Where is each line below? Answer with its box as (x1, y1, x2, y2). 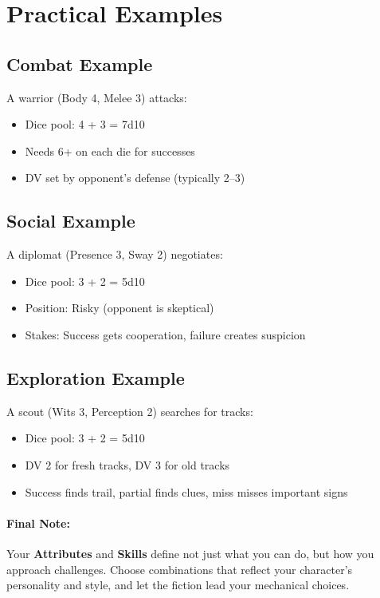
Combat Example (6, 51, 153, 76)
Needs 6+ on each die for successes (25, 142, 195, 159)
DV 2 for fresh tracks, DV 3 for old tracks (25, 456, 230, 473)
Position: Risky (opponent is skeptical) (25, 299, 214, 316)
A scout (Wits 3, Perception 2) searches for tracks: (6, 402, 253, 419)
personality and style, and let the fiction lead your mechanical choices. (6, 576, 350, 593)
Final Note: (6, 514, 70, 531)
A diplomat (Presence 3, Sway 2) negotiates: (6, 246, 223, 263)
